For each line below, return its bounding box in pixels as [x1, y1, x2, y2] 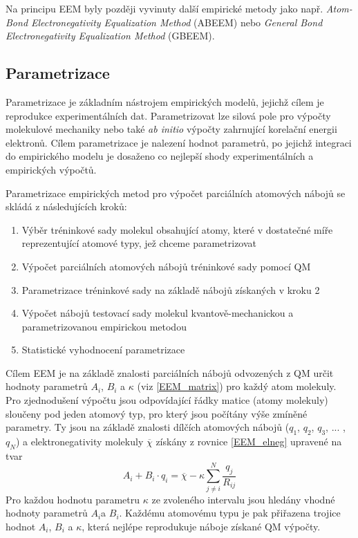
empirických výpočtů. [6, 162, 97, 176]
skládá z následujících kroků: [6, 199, 127, 214]
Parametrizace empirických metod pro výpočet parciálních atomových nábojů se [6, 185, 346, 200]
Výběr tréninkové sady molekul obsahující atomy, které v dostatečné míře [21, 222, 333, 236]
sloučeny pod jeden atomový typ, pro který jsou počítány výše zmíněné [6, 406, 308, 420]
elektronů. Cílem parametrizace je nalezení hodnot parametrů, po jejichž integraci [6, 135, 352, 149]
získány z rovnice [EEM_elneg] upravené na [156, 434, 342, 449]
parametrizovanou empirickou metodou [21, 319, 187, 333]
